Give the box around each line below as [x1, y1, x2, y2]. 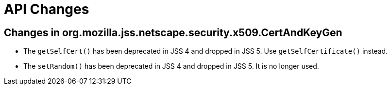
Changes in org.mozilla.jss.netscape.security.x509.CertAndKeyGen [4, 26, 342, 39]
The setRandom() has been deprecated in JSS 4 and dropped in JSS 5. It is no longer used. [23, 62, 319, 71]
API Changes [4, 1, 89, 17]
